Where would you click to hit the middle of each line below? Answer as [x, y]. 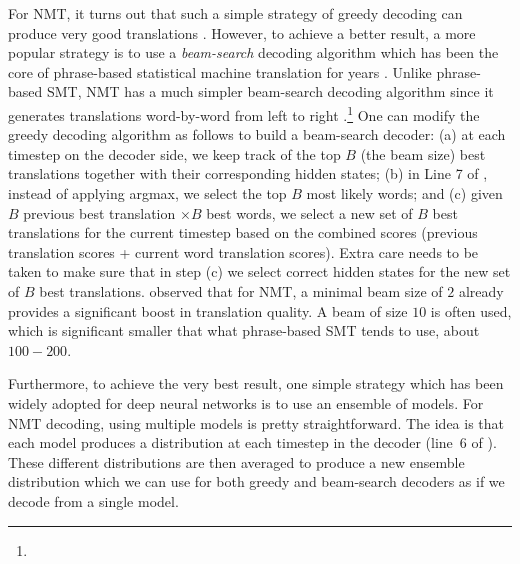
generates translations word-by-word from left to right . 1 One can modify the [244, 113]
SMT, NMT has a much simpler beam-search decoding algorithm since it [270, 91]
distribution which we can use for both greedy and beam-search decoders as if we [256, 481]
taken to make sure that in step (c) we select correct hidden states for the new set [259, 271]
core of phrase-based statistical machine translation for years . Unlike [220, 71]
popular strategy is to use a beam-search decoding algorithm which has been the [253, 52]
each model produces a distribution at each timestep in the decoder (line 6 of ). [252, 442]
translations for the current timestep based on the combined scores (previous [243, 232]
